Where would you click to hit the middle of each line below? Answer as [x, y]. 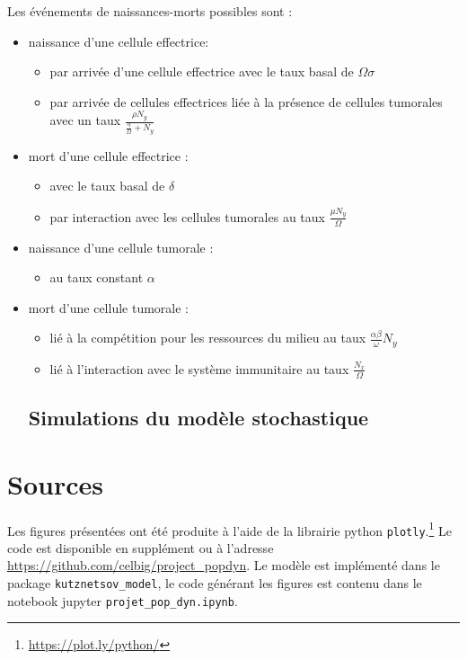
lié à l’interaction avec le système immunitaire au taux [199, 368]
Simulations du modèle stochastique [198, 418]
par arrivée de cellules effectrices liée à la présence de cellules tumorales [246, 101]
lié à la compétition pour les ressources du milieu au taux [208, 338]
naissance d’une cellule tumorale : [121, 247]
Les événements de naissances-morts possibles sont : [150, 11]
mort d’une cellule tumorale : [108, 307]
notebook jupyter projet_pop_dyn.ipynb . [123, 600]
